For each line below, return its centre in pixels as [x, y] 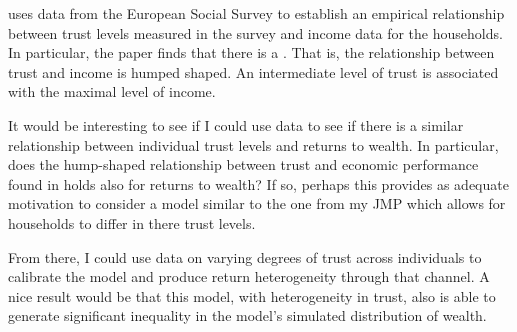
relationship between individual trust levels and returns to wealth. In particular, [253, 144]
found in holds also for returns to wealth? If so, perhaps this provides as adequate [258, 183]
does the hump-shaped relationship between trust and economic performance [243, 164]
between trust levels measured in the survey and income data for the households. [255, 32]
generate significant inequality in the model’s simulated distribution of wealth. [247, 315]
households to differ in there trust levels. [132, 222]
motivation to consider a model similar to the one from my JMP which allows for [257, 203]
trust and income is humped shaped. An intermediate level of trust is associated [253, 71]
